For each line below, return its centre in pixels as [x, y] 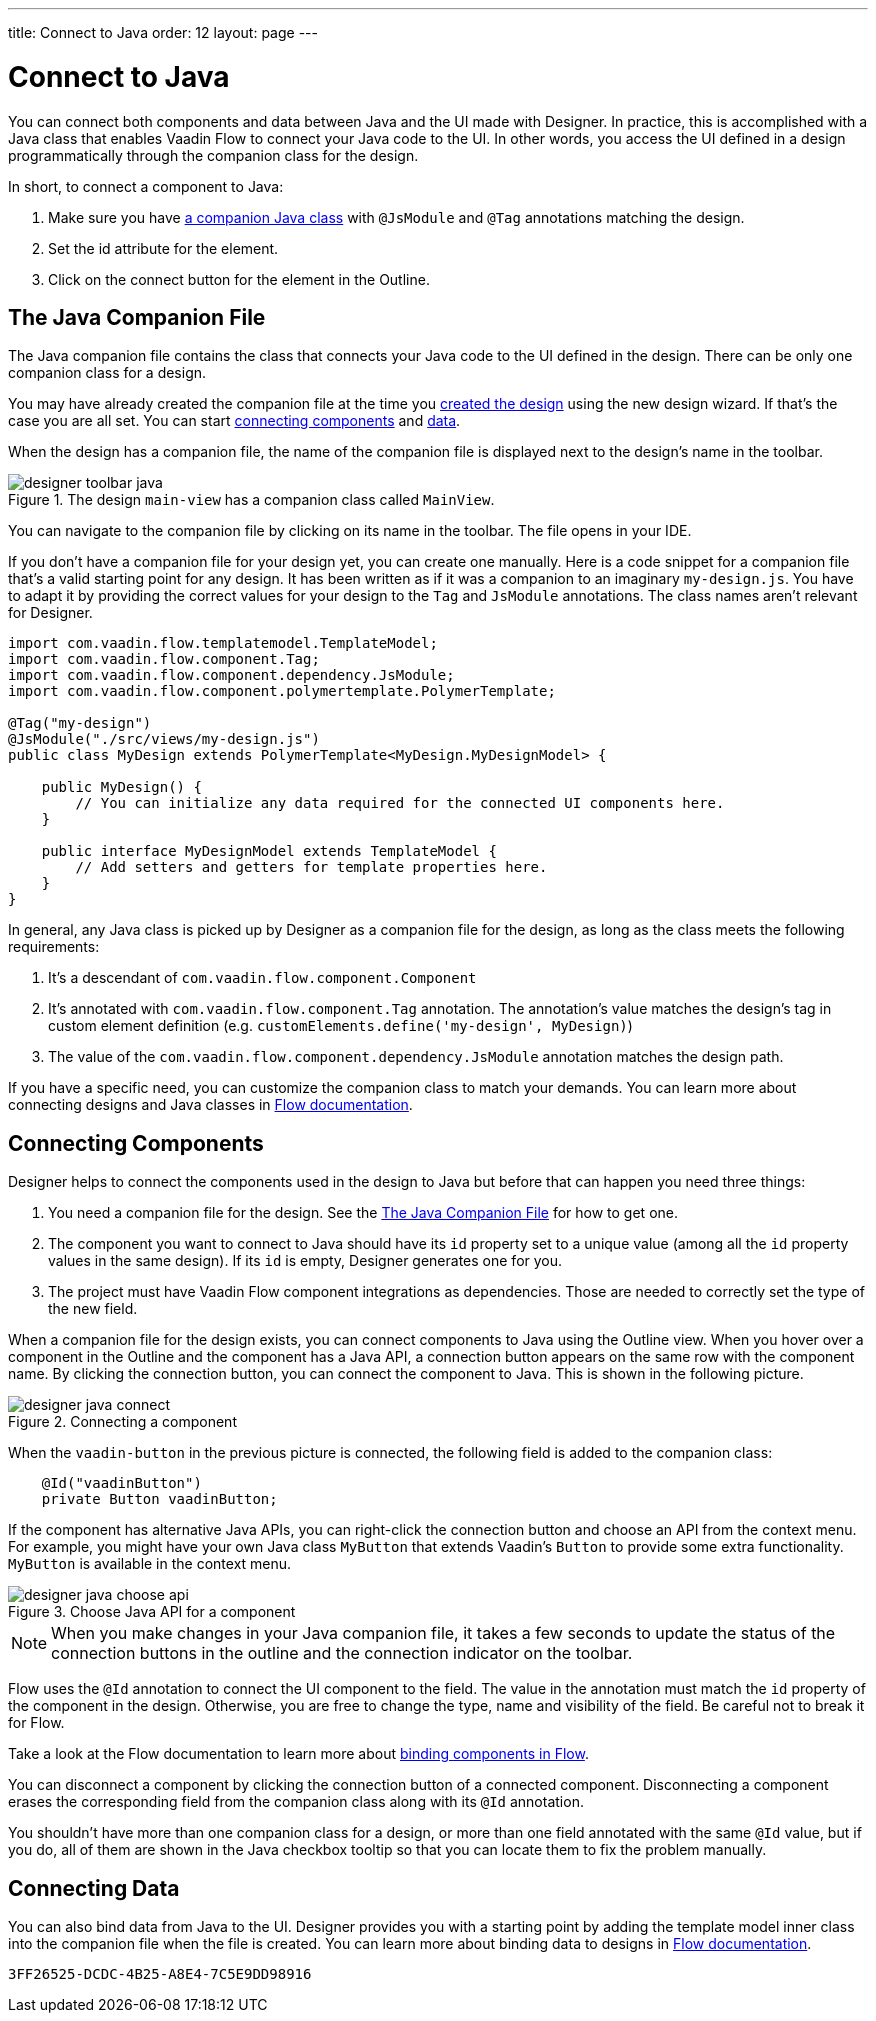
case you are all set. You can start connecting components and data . [234, 421]
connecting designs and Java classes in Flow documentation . [210, 1105]
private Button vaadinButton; [159, 1499]
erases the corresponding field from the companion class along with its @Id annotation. [296, 1802]
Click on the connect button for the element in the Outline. [239, 279]
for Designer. [50, 613]
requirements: [54, 947]
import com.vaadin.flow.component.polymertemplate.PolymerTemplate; [282, 691]
